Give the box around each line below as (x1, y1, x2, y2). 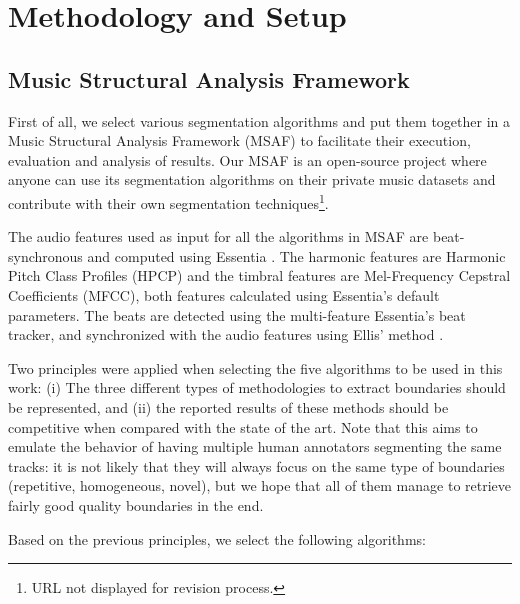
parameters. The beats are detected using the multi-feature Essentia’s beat (8, 304, 466, 325)
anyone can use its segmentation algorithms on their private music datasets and (8, 169, 496, 190)
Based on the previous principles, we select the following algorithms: (8, 528, 426, 549)
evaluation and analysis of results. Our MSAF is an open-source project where (8, 149, 487, 170)
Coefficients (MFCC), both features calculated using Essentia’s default (8, 284, 440, 305)
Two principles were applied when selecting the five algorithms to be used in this (8, 357, 503, 378)
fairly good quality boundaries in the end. (8, 494, 264, 515)
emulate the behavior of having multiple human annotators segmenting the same (8, 436, 502, 457)
